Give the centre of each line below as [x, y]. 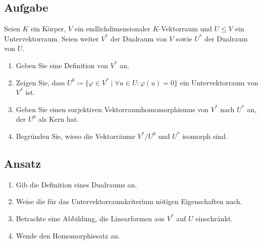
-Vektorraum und [185, 29]
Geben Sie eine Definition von [62, 65]
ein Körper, [48, 29]
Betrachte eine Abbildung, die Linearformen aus [90, 218]
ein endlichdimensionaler [112, 29]
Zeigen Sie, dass [40, 82]
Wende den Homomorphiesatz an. [68, 235]
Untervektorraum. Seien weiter [51, 38]
